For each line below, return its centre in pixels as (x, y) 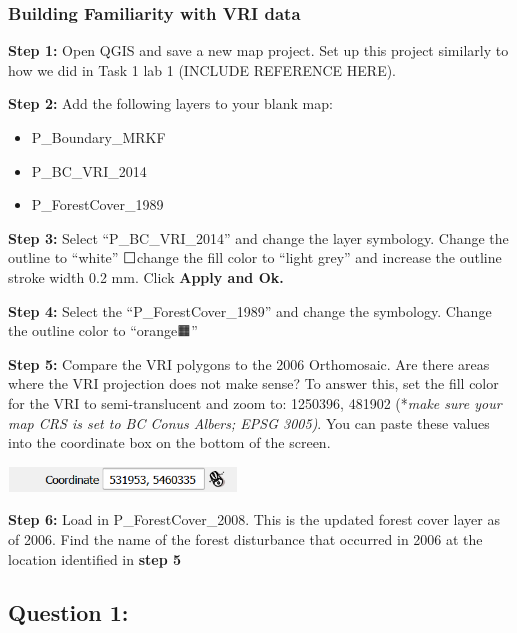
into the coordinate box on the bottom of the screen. (169, 442)
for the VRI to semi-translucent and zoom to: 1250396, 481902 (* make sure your (255, 402)
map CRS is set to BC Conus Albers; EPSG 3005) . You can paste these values (249, 422)
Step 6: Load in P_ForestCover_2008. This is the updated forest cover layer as (254, 519)
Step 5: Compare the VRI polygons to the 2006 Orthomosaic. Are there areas (249, 363)
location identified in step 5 (95, 558)
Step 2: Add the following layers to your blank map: (170, 103)
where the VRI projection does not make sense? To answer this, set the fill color (253, 383)
